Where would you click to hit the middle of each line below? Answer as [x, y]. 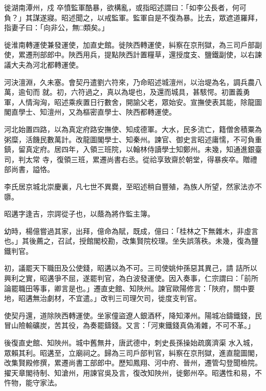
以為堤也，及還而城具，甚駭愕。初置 [175, 92]
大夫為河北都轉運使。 [47, 64]
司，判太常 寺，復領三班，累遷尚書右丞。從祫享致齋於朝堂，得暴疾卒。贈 [127, 159]
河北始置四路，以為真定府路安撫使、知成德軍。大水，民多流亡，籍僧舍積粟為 [133, 129]
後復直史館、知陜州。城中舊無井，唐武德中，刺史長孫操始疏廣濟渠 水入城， [131, 343]
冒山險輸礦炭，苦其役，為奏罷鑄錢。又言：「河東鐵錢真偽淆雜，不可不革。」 [129, 325]
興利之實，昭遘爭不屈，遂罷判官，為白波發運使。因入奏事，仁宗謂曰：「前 [128, 278]
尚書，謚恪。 [32, 169]
